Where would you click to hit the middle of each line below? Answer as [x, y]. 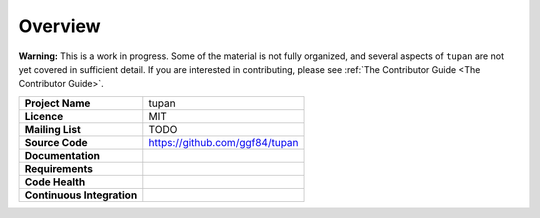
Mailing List [52, 129]
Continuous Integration [81, 195]
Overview [59, 26]
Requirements [59, 168]
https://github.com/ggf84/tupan [223, 142]
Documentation [62, 155]
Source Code [56, 142]
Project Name [57, 103]
